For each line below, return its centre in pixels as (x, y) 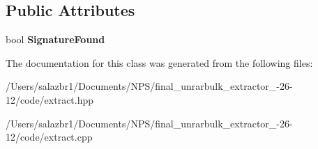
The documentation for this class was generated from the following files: (159, 62)
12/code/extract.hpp (50, 99)
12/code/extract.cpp (49, 137)
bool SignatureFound (55, 39)
